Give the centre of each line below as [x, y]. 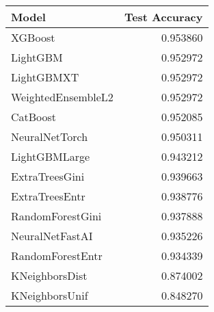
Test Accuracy [163, 17]
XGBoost [33, 37]
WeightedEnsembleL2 [62, 97]
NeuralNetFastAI [52, 236]
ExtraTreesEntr [48, 196]
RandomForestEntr [57, 256]
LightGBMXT [45, 77]
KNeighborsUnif [50, 295]
